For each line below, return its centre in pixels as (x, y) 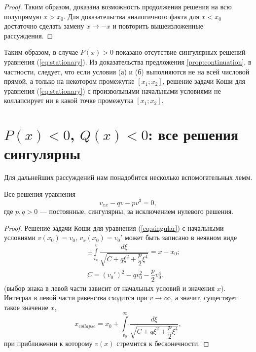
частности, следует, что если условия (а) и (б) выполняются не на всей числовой (127, 71)
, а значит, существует (204, 298)
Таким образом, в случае (41, 52)
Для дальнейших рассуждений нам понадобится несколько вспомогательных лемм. (128, 177)
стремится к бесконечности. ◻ (163, 343)
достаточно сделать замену (44, 26)
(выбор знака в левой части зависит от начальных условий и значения (110, 288)
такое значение (26, 307)
